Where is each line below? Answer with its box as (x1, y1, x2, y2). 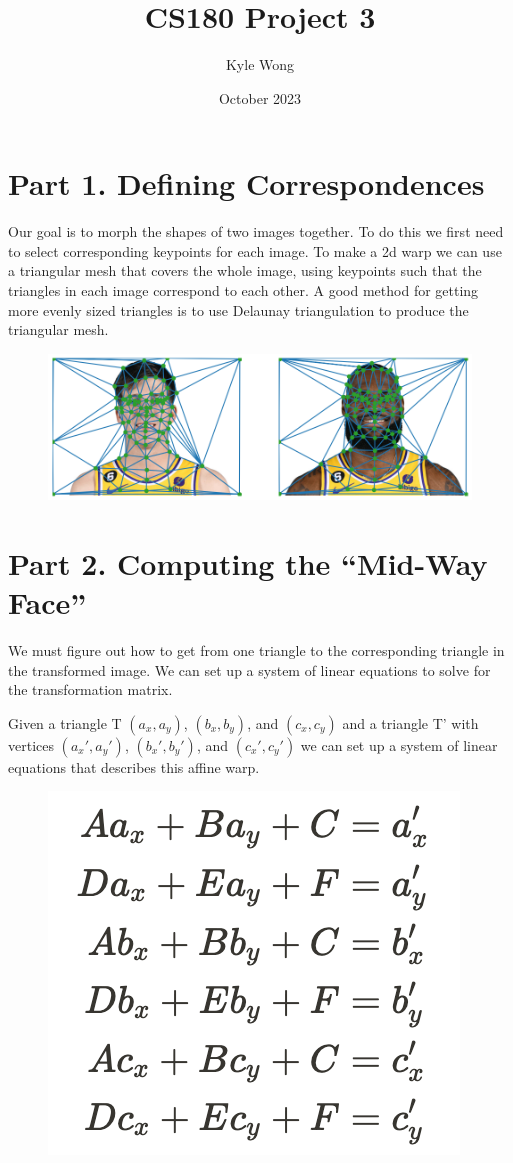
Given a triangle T (8, 712, 122, 733)
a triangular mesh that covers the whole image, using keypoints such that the (8, 260, 482, 281)
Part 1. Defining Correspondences (8, 163, 485, 204)
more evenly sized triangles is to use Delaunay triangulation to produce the (8, 299, 469, 320)
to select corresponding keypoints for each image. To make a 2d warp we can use (8, 240, 502, 261)
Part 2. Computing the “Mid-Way (8, 542, 488, 583)
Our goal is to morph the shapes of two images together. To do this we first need (8, 221, 504, 242)
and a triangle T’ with (342, 712, 479, 733)
